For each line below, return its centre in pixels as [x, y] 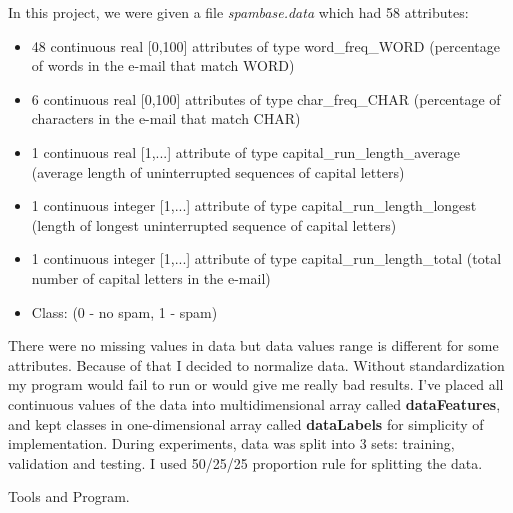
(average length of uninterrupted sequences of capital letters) [218, 171]
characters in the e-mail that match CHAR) [166, 118]
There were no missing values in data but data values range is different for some [253, 345]
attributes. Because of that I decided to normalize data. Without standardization [256, 364]
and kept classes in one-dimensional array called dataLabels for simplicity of [246, 423]
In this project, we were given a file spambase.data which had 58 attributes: [238, 12]
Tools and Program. [69, 496]
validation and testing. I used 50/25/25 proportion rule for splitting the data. [245, 462]
